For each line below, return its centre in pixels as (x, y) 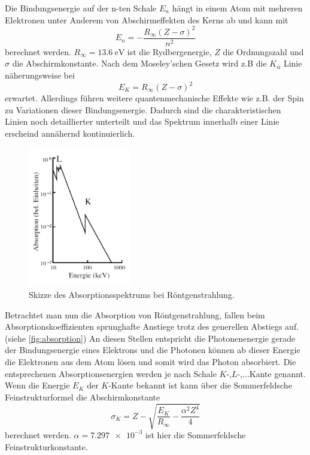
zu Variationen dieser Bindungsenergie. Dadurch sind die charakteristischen (143, 109)
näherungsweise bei (40, 75)
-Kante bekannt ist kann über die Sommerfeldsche (200, 385)
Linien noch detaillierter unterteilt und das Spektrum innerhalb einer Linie (142, 121)
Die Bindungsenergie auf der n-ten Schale (81, 8)
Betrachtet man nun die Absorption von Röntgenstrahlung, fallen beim (135, 314)
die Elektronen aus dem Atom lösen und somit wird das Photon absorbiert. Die (151, 362)
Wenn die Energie (37, 385)
